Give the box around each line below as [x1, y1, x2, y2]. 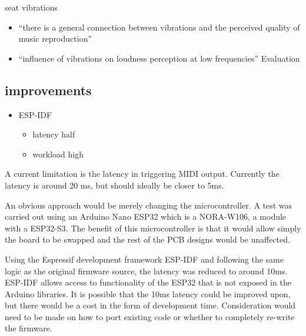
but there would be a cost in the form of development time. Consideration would [5, 299, 296, 311]
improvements [5, 80, 92, 99]
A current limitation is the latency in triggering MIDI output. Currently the [5, 167, 280, 180]
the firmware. [5, 322, 52, 334]
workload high [32, 147, 84, 160]
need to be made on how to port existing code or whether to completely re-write [5, 310, 295, 322]
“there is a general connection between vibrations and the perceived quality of [18, 21, 300, 33]
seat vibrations [5, 1, 58, 13]
